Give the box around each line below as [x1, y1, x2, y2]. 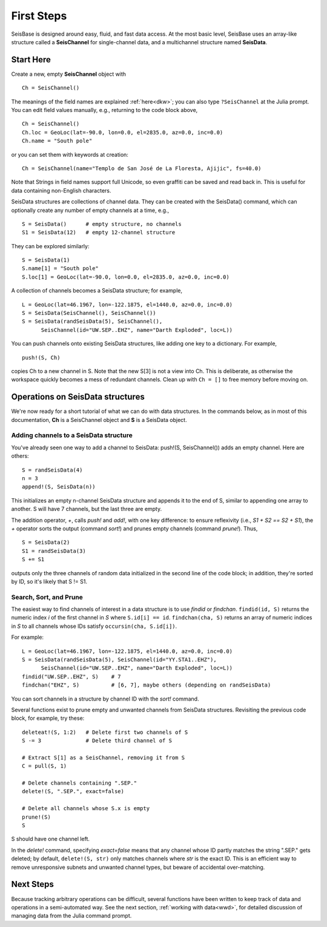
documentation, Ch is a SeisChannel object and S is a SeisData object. [11, 416, 187, 423]
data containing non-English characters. [11, 186, 111, 194]
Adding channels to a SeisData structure [11, 431, 133, 440]
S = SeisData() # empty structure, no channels [22, 220, 182, 227]
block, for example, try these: [11, 714, 85, 722]
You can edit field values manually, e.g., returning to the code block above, [11, 107, 198, 114]
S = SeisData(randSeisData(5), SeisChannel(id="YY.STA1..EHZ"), [22, 656, 217, 663]
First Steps [11, 9, 67, 22]
